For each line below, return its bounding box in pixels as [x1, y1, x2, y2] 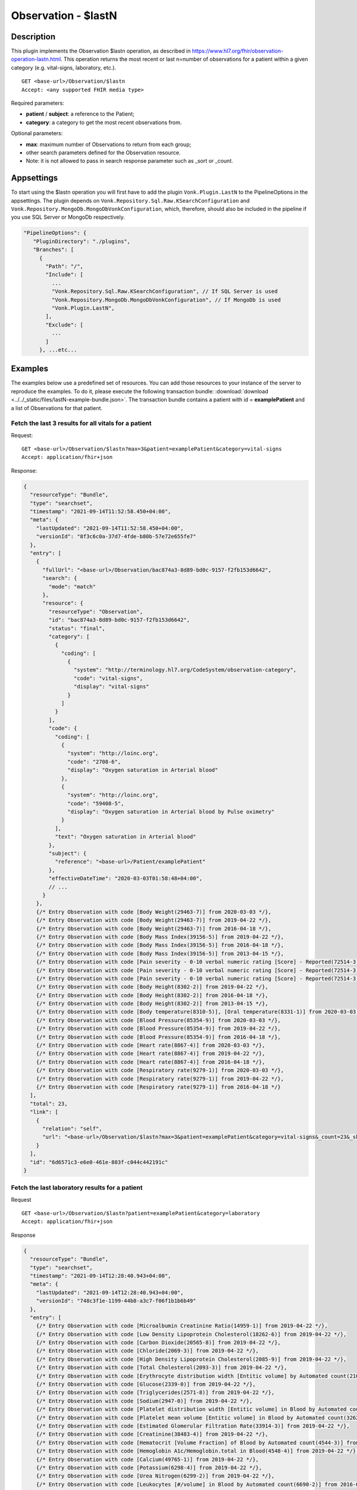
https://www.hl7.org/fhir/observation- [192, 48, 284, 55]
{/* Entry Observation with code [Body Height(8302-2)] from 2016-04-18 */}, [36, 992, 269, 998]
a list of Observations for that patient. [11, 404, 103, 411]
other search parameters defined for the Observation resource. [26, 149, 181, 156]
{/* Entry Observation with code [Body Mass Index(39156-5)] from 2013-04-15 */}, [36, 950, 284, 957]
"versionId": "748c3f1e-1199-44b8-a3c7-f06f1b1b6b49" [36, 1297, 196, 1305]
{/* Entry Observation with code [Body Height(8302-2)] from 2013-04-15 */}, [36, 1000, 269, 1007]
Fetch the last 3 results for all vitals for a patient [11, 419, 152, 427]
